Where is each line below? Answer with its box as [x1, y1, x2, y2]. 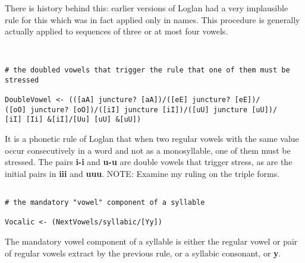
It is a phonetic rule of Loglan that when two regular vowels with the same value [5, 132, 299, 145]
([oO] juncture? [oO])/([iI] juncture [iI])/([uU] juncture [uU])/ [5, 105, 278, 114]
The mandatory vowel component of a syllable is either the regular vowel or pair [5, 235, 298, 248]
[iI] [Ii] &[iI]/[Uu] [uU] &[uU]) [5, 115, 142, 124]
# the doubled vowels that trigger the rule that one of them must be [5, 66, 290, 75]
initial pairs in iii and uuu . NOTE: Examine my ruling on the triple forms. [5, 167, 280, 179]
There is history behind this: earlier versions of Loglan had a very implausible [5, 2, 288, 14]
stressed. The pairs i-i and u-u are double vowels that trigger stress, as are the [5, 156, 293, 168]
